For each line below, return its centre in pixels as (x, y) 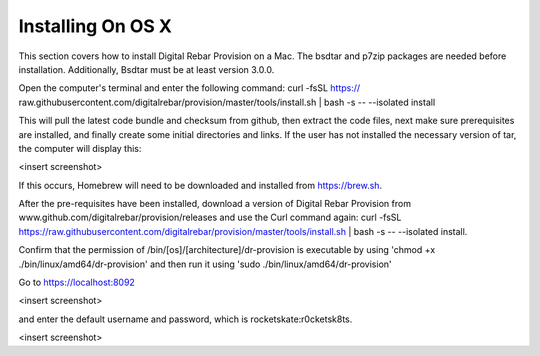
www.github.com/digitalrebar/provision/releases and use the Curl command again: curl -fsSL (210, 217)
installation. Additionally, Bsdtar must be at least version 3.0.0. (146, 69)
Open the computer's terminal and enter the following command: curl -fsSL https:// (189, 88)
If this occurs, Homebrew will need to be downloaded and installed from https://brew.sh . (200, 185)
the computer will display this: (80, 148)
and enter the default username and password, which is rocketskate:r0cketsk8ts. (185, 319)
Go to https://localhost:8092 (76, 282)
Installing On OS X (95, 26)
